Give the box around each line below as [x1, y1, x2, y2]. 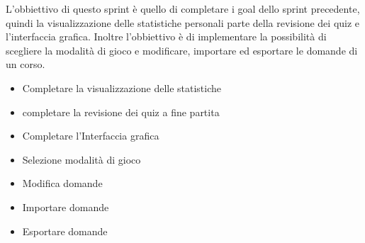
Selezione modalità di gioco [22, 152, 141, 166]
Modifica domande [22, 176, 103, 191]
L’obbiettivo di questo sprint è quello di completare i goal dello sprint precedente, [6, 1, 360, 16]
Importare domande [22, 199, 109, 214]
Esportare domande [22, 223, 108, 238]
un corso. [6, 57, 45, 72]
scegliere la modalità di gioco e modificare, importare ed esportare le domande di [6, 43, 358, 57]
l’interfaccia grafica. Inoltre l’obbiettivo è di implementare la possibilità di [6, 29, 327, 44]
